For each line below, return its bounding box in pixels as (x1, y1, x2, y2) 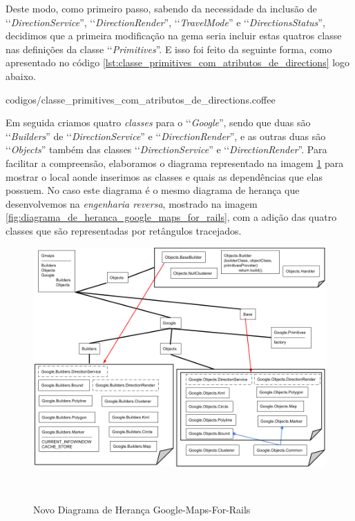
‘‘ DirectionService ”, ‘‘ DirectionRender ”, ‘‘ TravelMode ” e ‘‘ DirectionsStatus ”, (6, 14, 325, 29)
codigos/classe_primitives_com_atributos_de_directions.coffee (6, 92, 276, 106)
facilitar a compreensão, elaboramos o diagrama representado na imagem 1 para (6, 155, 344, 170)
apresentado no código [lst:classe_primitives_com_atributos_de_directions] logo (6, 55, 350, 70)
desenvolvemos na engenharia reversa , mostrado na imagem (6, 196, 258, 210)
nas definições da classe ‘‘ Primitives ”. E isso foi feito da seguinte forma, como (6, 41, 332, 56)
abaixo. (6, 68, 36, 83)
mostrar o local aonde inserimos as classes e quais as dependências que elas (6, 169, 323, 184)
